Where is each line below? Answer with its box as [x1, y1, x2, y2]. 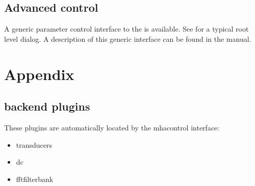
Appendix [4, 63, 74, 84]
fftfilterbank [16, 173, 54, 184]
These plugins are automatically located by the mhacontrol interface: [4, 122, 220, 132]
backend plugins [4, 98, 90, 114]
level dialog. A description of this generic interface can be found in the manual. [4, 33, 251, 44]
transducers [16, 139, 53, 150]
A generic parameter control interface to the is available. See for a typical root [4, 23, 249, 34]
